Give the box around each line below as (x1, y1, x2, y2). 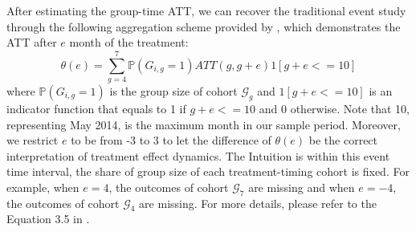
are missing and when (248, 178, 355, 195)
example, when (6, 178, 80, 195)
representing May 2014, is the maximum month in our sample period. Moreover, (6, 116, 401, 132)
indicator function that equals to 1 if (6, 100, 186, 116)
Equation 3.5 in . (6, 210, 90, 227)
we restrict (6, 132, 59, 149)
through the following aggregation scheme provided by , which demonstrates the (6, 18, 401, 35)
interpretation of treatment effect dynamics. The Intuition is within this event (6, 147, 390, 164)
